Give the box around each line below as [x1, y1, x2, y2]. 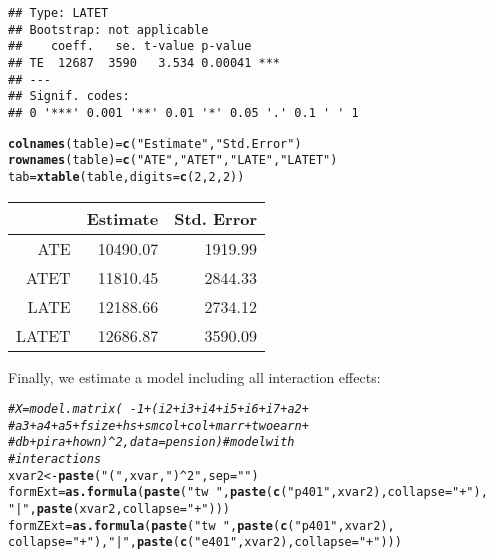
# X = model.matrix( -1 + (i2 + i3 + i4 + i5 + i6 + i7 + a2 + [8, 402, 309, 417]
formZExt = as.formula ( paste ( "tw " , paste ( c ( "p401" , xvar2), [8, 518, 395, 533]
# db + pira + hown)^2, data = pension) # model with [8, 435, 295, 450]
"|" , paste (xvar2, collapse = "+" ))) [8, 502, 230, 517]
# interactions [8, 452, 102, 467]
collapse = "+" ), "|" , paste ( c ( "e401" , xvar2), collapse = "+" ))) [8, 535, 402, 550]
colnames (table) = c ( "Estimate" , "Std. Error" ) [8, 136, 302, 151]
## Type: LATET [8, 6, 109, 20]
